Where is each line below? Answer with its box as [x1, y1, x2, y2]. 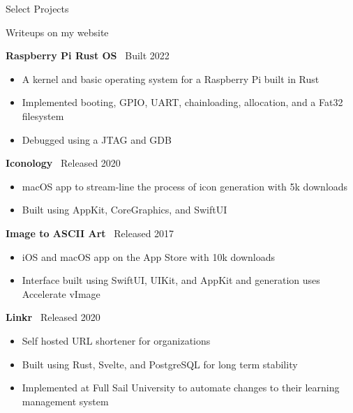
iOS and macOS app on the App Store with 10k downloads [22, 249, 276, 264]
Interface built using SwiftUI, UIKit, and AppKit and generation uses [22, 273, 320, 287]
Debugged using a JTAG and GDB [22, 132, 172, 147]
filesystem [22, 108, 64, 123]
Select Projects [6, 1, 69, 15]
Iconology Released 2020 [6, 156, 121, 170]
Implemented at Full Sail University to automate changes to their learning [22, 380, 340, 395]
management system [22, 393, 109, 408]
